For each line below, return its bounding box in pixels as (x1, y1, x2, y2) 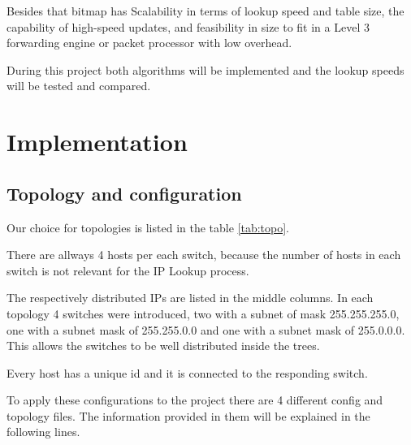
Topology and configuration (6, 180, 242, 205)
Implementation (6, 125, 188, 158)
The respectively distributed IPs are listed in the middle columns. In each (6, 289, 374, 306)
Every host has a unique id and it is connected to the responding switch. (6, 364, 368, 381)
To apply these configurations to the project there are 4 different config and (6, 391, 383, 408)
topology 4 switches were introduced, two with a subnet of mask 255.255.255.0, (6, 305, 400, 322)
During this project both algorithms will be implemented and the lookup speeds (6, 61, 405, 78)
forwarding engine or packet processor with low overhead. (6, 34, 292, 51)
